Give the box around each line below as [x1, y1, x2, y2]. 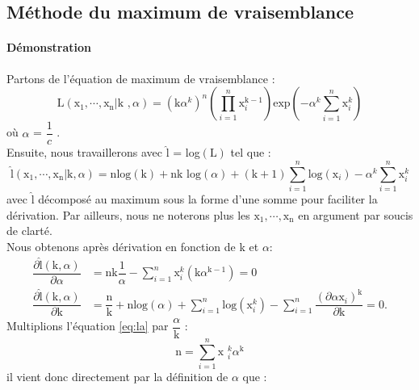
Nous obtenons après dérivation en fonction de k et [6, 237, 259, 254]
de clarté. [6, 222, 52, 239]
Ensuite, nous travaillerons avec [6, 144, 163, 161]
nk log [170, 168, 201, 180]
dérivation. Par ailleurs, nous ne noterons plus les [6, 206, 250, 223]
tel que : [230, 144, 271, 161]
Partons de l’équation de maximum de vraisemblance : [6, 69, 275, 86]
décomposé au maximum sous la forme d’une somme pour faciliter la [38, 190, 378, 207]
